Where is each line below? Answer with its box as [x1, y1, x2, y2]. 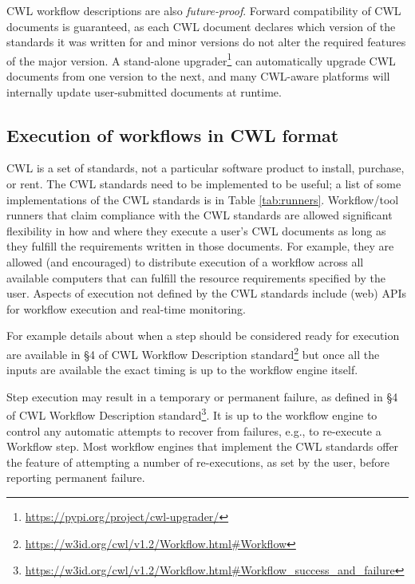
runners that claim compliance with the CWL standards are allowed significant [6, 207, 393, 223]
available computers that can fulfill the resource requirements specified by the [6, 269, 385, 286]
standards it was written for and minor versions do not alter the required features [6, 34, 406, 50]
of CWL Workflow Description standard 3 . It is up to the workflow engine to [6, 404, 377, 424]
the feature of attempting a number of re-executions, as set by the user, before [6, 453, 389, 470]
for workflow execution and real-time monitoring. [6, 300, 247, 317]
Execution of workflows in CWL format [6, 122, 339, 147]
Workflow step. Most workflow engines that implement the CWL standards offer [6, 438, 399, 455]
